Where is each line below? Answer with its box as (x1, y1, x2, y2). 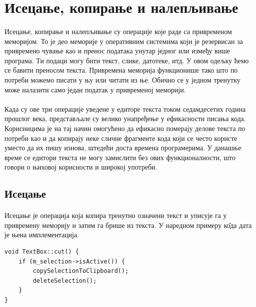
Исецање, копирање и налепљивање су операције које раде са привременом (4, 26, 232, 36)
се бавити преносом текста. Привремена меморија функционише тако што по (4, 65, 238, 75)
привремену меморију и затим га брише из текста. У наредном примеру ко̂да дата (4, 219, 252, 230)
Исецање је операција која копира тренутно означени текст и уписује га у (4, 210, 227, 220)
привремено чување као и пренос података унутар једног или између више (4, 45, 230, 56)
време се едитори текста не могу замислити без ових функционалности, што (4, 152, 236, 162)
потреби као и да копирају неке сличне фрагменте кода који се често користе (4, 132, 237, 143)
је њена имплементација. (4, 229, 79, 240)
